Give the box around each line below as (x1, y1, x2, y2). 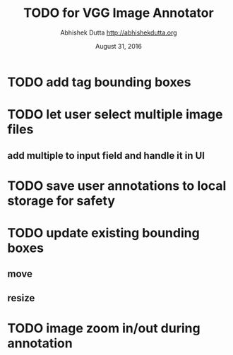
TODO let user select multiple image (7, 107, 223, 123)
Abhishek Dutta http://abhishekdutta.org (59, 28, 178, 37)
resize (7, 291, 35, 304)
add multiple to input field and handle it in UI (7, 150, 205, 162)
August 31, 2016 (95, 42, 143, 50)
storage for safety (7, 193, 115, 209)
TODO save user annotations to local (7, 178, 227, 193)
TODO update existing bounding (7, 224, 200, 241)
